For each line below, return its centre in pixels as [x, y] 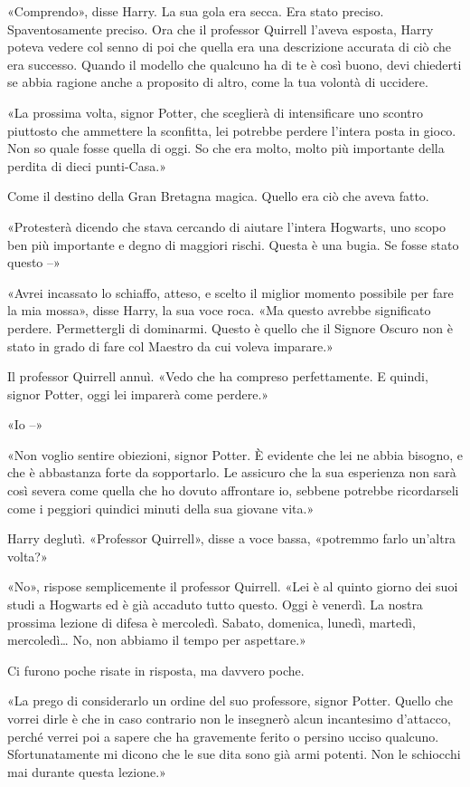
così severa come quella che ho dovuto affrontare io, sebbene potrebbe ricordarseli [233, 490]
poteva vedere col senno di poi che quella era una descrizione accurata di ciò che [230, 47]
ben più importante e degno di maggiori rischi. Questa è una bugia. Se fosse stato [233, 244]
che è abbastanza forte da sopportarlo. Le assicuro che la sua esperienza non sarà [232, 472]
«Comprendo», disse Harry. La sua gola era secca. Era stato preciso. [196, 11]
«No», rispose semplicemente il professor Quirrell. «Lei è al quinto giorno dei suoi [233, 586]
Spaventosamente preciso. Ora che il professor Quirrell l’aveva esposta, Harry [221, 29]
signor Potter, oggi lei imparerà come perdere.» [138, 393]
